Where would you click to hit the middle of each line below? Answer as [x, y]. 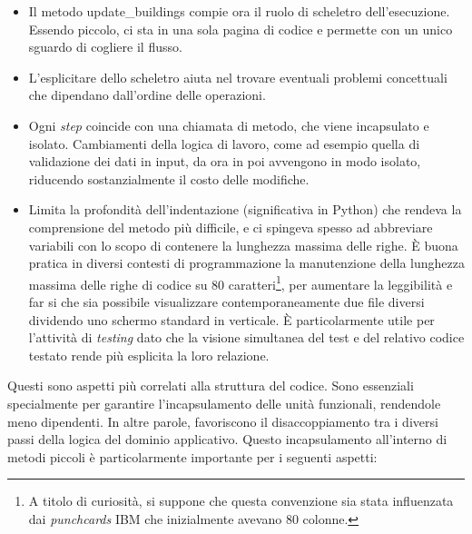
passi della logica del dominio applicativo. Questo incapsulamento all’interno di [227, 439]
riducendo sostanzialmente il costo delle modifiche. [169, 178]
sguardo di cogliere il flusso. [105, 47]
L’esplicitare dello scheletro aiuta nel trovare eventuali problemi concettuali [238, 77]
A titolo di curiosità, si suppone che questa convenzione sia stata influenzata [241, 501]
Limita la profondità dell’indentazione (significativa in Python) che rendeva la [245, 209]
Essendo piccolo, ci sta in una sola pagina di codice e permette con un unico [241, 29]
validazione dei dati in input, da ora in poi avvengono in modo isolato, [225, 161]
